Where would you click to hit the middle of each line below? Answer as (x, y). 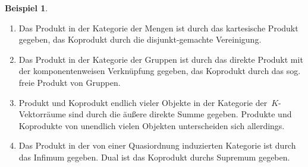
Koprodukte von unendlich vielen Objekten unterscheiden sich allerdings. (152, 125)
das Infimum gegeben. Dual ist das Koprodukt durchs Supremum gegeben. (154, 157)
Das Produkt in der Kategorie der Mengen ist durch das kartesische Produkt (158, 28)
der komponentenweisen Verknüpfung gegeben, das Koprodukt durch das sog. (160, 71)
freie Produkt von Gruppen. (70, 82)
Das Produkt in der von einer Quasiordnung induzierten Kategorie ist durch (157, 145)
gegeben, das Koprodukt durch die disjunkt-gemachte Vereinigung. (140, 39)
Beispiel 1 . (26, 8)
